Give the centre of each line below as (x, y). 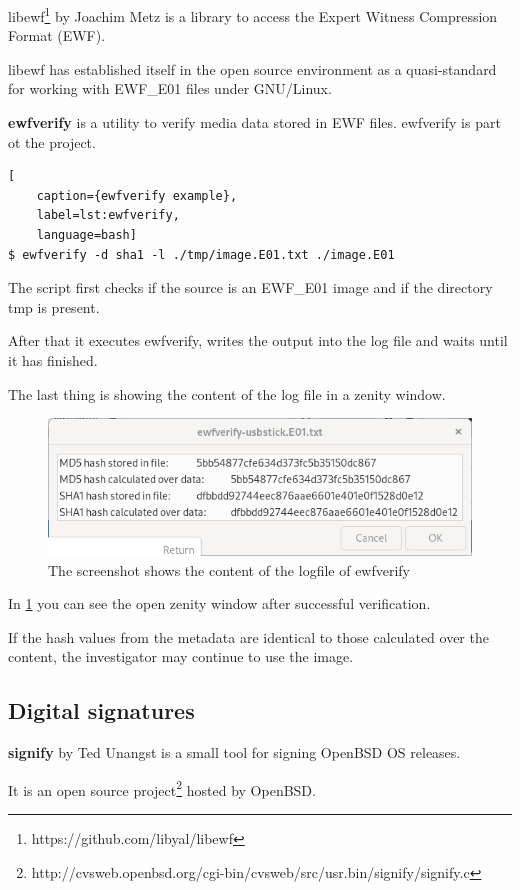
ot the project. (52, 141)
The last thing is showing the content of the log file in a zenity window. (227, 393)
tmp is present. (54, 306)
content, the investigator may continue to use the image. (181, 656)
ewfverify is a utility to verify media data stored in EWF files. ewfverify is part (254, 122)
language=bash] (86, 235)
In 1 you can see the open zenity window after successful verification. (219, 603)
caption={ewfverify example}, (137, 195)
